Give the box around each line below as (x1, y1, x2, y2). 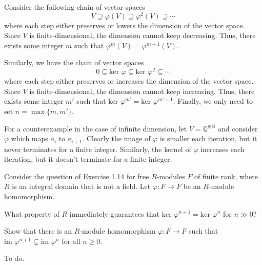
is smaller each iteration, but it (159, 133, 257, 144)
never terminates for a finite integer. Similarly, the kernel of (4, 143, 191, 154)
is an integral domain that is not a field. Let (12, 181, 151, 192)
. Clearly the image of (82, 133, 151, 144)
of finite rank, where (194, 171, 258, 181)
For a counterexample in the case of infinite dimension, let (4, 123, 187, 134)
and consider (218, 123, 258, 134)
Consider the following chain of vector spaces (4, 2, 145, 12)
